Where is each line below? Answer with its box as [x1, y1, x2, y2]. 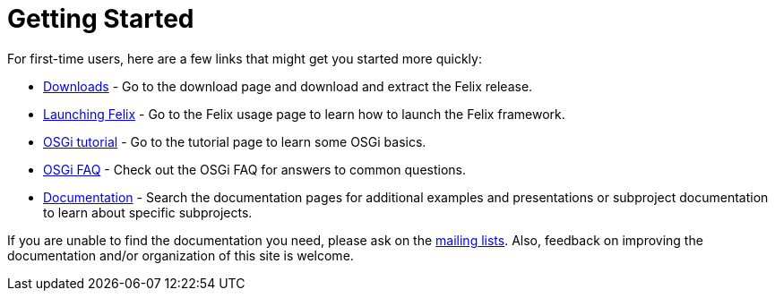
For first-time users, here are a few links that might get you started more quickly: [7, 50, 482, 66]
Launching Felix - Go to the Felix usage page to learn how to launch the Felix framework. [43, 106, 565, 122]
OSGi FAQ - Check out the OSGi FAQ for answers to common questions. [43, 161, 466, 177]
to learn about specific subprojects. [43, 204, 253, 220]
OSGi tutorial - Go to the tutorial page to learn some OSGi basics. [43, 133, 426, 149]
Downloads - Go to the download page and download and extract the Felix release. [43, 78, 533, 94]
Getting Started [7, 4, 194, 34]
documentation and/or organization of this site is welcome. [7, 247, 354, 263]
